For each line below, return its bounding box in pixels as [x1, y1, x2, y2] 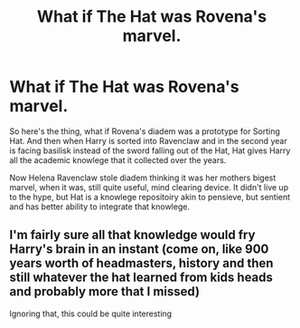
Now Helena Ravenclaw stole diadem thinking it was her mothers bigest [9, 172, 277, 183]
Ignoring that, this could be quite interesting [9, 308, 173, 319]
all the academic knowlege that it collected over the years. [9, 154, 227, 165]
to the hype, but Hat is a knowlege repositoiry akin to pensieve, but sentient [9, 191, 291, 202]
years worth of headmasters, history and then [9, 256, 274, 271]
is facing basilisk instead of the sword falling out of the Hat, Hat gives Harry [9, 145, 291, 156]
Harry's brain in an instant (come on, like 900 [9, 242, 269, 257]
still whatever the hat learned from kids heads [9, 270, 274, 285]
